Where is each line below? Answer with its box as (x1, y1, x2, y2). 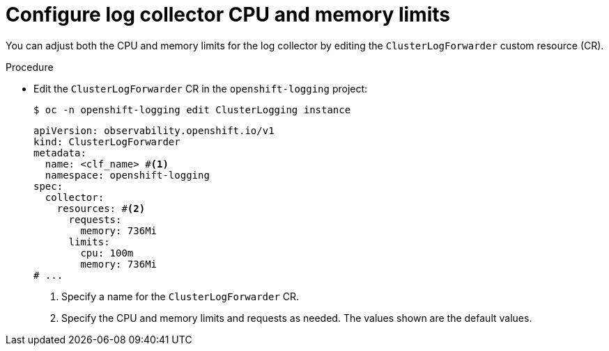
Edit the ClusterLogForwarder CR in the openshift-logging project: (33, 82, 368, 95)
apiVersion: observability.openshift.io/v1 (33, 124, 275, 136)
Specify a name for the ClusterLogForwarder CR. (61, 290, 300, 302)
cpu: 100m (80, 247, 134, 259)
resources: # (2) (56, 202, 146, 214)
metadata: (33, 147, 86, 158)
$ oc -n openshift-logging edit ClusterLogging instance (33, 104, 351, 115)
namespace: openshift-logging (45, 169, 210, 181)
